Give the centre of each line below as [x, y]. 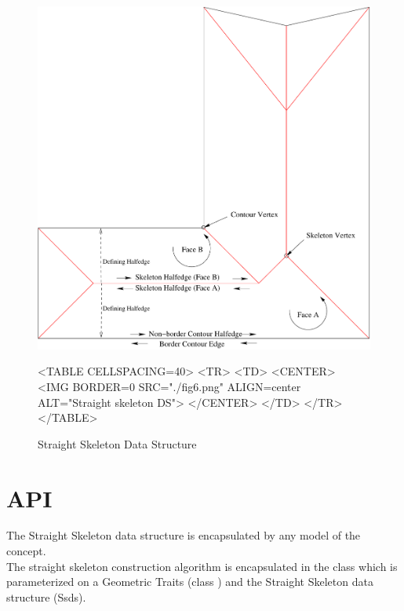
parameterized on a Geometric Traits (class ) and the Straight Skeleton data [190, 582]
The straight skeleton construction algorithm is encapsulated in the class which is [202, 566]
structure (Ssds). [46, 596]
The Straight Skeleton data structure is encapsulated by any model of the [184, 535]
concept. [26, 551]
